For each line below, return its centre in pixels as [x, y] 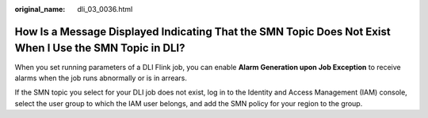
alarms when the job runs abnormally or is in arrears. [101, 78]
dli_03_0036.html [105, 9]
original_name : [40, 9]
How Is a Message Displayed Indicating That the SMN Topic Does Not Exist [203, 31]
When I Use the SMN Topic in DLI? [100, 48]
